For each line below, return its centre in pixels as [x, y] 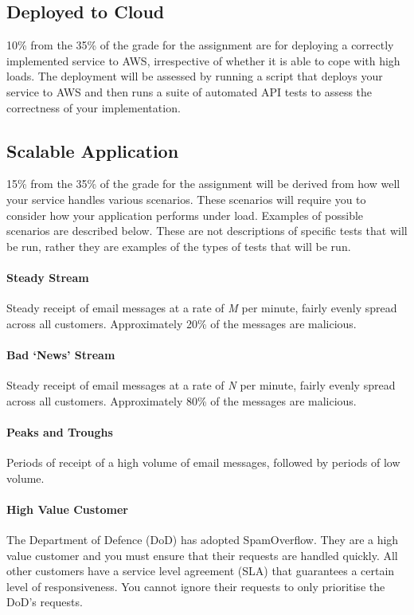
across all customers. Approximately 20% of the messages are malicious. [182, 323]
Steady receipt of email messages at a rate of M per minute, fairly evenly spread [202, 308]
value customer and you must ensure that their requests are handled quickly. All [202, 555]
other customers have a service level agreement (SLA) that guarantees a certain [201, 571]
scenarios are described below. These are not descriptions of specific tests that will [207, 231]
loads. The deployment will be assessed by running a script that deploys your [195, 76]
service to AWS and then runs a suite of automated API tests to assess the [189, 91]
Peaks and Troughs [60, 431]
